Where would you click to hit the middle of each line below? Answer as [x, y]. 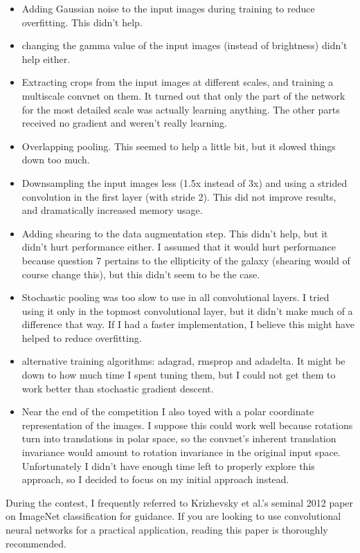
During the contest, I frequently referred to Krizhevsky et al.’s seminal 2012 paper [180, 502]
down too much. [56, 160]
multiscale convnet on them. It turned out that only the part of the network [183, 95]
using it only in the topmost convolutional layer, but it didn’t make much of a [187, 310]
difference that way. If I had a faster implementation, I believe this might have [188, 324]
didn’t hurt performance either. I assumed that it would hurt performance [179, 247]
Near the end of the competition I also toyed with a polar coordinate [168, 411]
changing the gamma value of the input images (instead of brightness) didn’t [184, 45]
